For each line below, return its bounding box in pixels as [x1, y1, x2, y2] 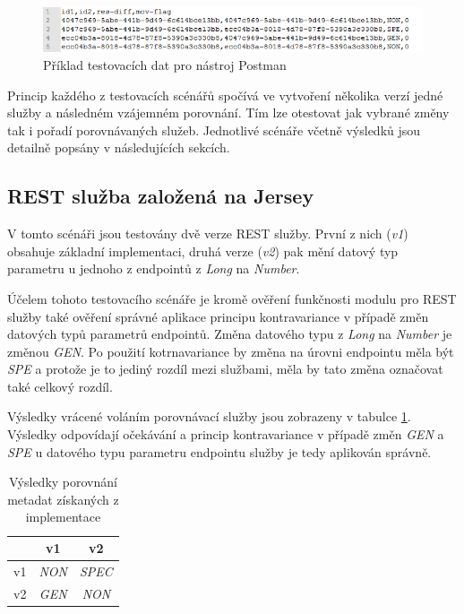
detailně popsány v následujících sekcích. [7, 138, 230, 157]
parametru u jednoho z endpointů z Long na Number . [7, 259, 300, 278]
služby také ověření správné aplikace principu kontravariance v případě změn [7, 307, 429, 325]
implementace [25, 507, 101, 526]
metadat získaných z [7, 489, 119, 508]
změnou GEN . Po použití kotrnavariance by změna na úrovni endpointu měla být [7, 342, 454, 360]
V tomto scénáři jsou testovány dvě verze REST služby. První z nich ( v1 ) [7, 224, 408, 243]
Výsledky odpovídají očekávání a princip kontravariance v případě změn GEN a [7, 425, 444, 444]
